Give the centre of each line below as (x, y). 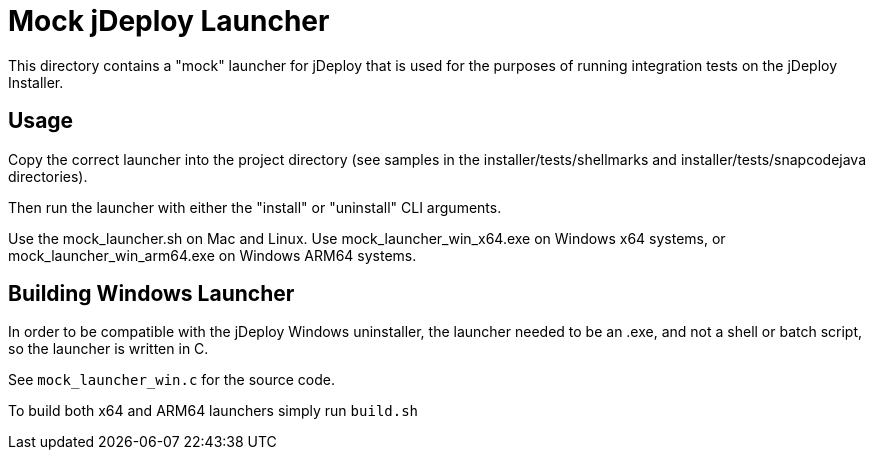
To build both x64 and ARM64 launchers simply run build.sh (213, 411)
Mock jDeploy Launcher (169, 21)
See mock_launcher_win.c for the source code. (172, 380)
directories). (48, 176)
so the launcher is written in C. (108, 349)
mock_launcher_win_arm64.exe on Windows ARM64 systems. (212, 255)
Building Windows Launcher (151, 294)
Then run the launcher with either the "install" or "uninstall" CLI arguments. (255, 207)
